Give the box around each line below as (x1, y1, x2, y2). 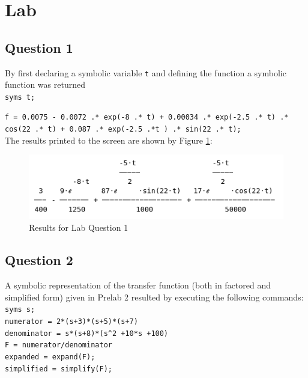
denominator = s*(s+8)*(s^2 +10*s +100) (5, 329, 169, 338)
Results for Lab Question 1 (29, 221, 128, 234)
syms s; (5, 305, 35, 314)
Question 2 (5, 251, 73, 269)
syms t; (5, 93, 35, 102)
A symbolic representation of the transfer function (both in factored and (5, 279, 271, 291)
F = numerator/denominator (5, 341, 112, 350)
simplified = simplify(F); (5, 364, 112, 373)
